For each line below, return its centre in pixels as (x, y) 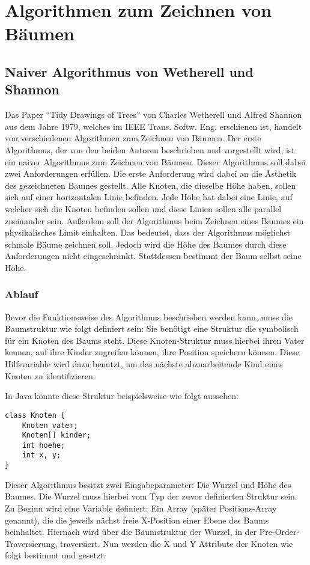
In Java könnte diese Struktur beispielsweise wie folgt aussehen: (122, 396)
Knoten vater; (50, 425)
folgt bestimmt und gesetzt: (56, 555)
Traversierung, (31, 543)
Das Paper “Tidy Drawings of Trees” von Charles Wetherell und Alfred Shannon (153, 115)
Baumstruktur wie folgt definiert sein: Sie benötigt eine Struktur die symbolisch (152, 328)
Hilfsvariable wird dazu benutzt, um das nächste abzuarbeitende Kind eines (144, 364)
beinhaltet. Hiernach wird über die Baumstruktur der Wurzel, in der (131, 532)
